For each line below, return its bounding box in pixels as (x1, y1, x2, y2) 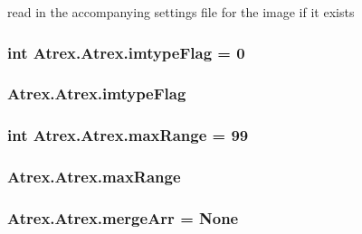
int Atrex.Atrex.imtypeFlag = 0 (7, 41, 245, 63)
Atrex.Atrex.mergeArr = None (7, 206, 239, 229)
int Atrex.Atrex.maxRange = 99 (7, 124, 249, 146)
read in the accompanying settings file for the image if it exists (7, 3, 355, 21)
